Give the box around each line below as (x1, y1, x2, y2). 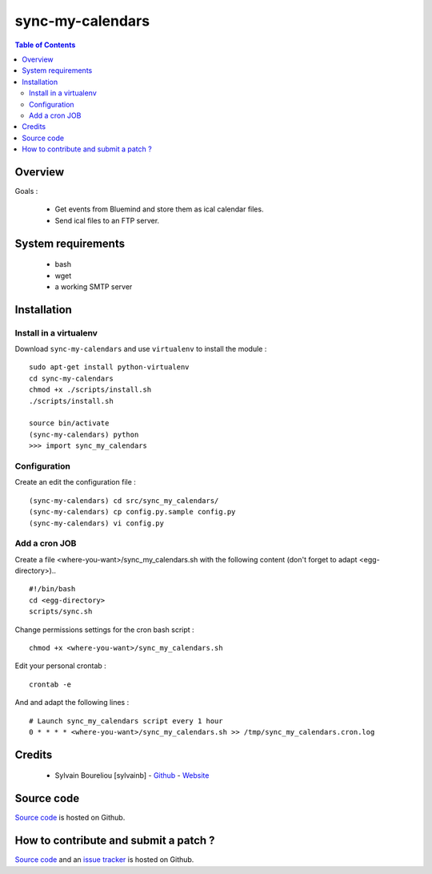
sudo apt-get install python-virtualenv (29, 363, 190, 372)
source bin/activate (29, 419, 110, 428)
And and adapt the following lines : (14, 698, 130, 707)
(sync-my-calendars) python (29, 429, 139, 439)
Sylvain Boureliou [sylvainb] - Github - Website (54, 771, 210, 780)
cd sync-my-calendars (29, 373, 114, 383)
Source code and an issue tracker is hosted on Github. (14, 855, 194, 864)
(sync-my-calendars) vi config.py (29, 518, 164, 528)
